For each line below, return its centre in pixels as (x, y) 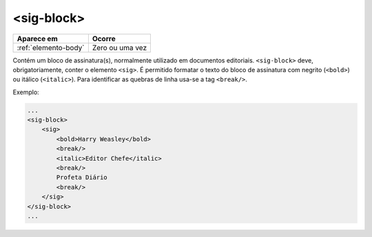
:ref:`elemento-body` (51, 47)
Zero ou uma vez (120, 47)
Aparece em (37, 38)
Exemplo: (26, 92)
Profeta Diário (82, 178)
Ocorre (104, 38)
